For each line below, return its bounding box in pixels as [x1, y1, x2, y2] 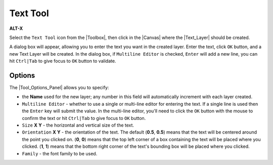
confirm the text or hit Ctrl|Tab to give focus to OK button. [22, 115, 146, 121]
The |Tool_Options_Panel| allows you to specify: [9, 85, 109, 91]
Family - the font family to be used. [22, 150, 98, 156]
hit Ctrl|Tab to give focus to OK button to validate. [9, 58, 116, 64]
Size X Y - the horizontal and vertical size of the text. [22, 122, 134, 128]
